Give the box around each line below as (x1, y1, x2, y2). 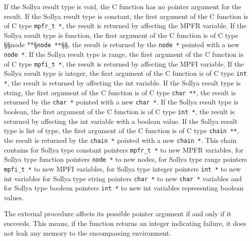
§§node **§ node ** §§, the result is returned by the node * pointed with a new (4, 39, 239, 50)
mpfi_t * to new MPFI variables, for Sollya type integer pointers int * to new (4, 163, 241, 173)
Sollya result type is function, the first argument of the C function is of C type (4, 30, 238, 40)
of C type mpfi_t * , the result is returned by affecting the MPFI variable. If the (4, 58, 244, 69)
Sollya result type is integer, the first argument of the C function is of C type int (4, 68, 247, 78)
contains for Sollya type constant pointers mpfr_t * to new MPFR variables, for (4, 144, 244, 155)
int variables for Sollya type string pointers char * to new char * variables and (4, 173, 242, 183)
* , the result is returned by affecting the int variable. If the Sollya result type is (4, 78, 241, 88)
